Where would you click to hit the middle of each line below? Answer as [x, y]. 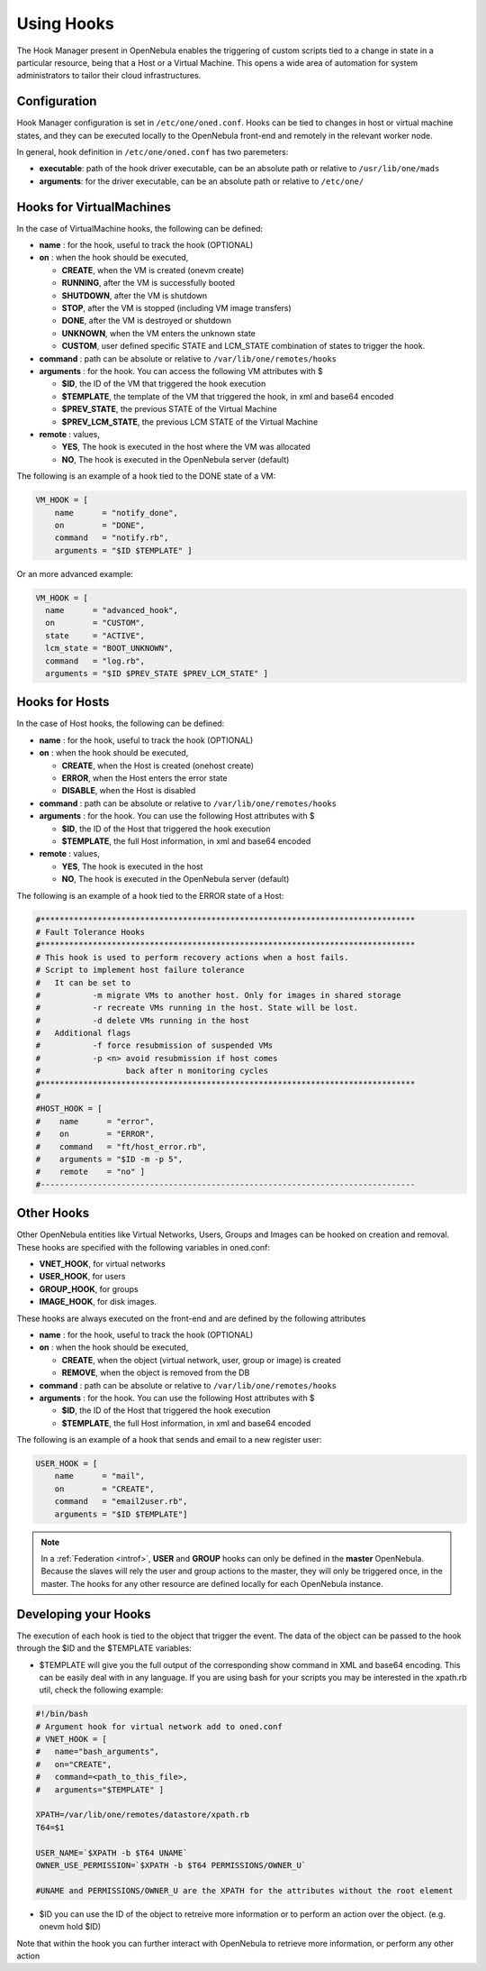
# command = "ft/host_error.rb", [121, 1146]
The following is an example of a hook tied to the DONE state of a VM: [146, 476]
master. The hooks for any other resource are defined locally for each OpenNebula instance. [212, 1583]
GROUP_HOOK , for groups [89, 1288]
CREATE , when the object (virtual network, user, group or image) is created [201, 1360]
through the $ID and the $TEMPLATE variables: [104, 1648]
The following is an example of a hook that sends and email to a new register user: [169, 1440]
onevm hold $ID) [70, 1927]
